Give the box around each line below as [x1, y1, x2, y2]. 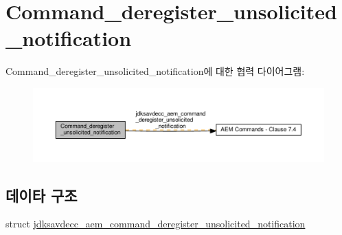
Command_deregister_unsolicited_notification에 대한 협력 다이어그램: [5, 64, 305, 78]
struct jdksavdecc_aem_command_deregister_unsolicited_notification [5, 216, 306, 231]
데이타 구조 [5, 184, 78, 205]
